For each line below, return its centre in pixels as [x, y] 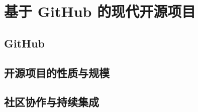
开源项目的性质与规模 [57, 72]
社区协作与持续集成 [52, 102]
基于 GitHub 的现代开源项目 [100, 11]
